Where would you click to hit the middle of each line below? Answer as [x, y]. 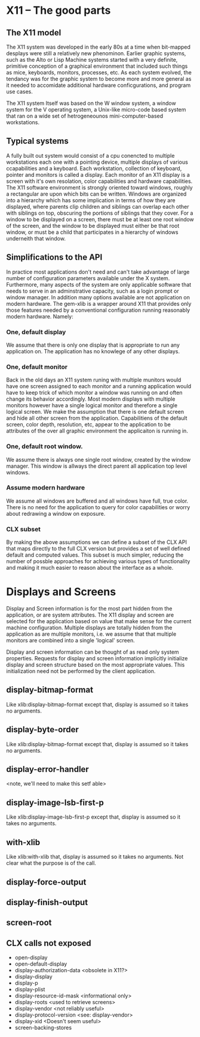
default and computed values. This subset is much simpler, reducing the [95, 555]
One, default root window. [44, 446]
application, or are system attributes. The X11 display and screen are [90, 615]
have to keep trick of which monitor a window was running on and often [94, 393]
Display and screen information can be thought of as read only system [93, 652]
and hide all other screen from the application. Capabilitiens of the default [97, 418]
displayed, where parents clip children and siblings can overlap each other [98, 206]
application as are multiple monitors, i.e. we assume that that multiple [91, 634]
